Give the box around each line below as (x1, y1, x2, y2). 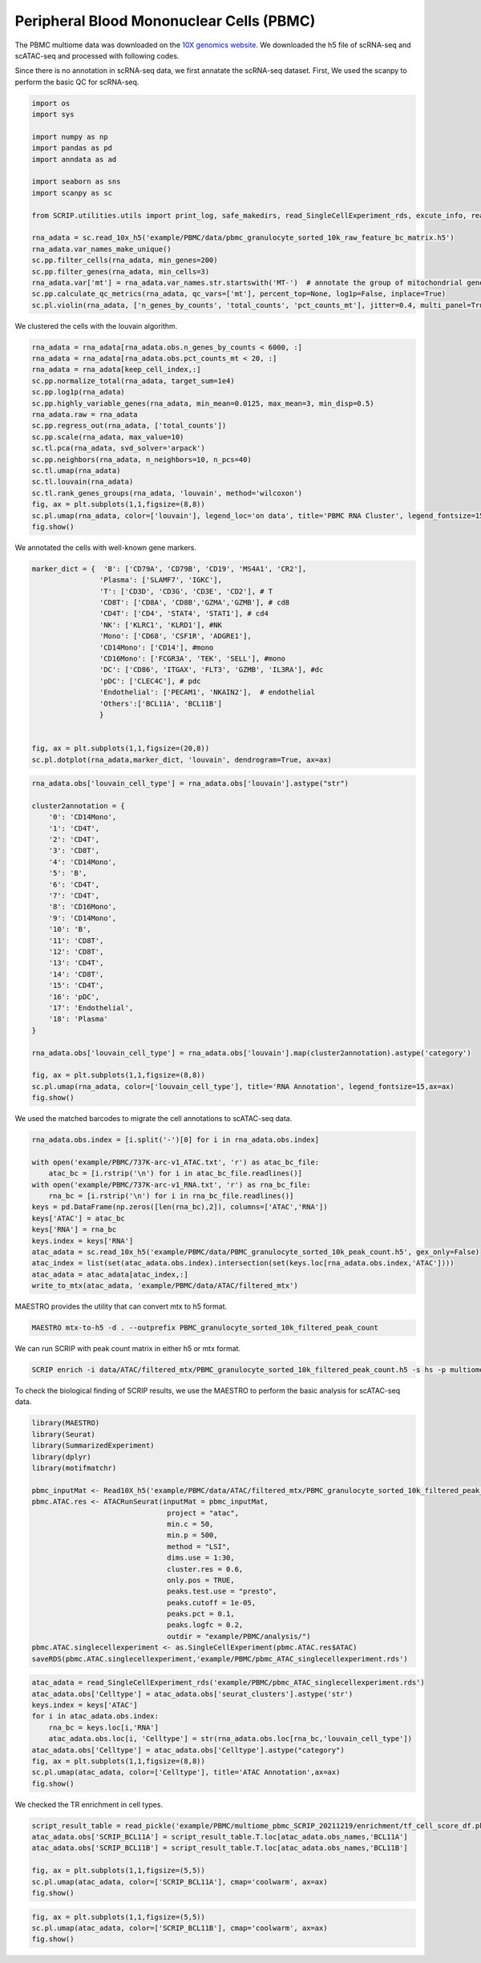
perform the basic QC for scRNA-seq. (14, 77, 139, 87)
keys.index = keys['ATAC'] (31, 1700, 138, 1710)
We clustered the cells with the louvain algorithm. (14, 321, 178, 330)
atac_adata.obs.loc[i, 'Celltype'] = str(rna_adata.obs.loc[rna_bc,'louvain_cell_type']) (48, 1734, 413, 1743)
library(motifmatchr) (31, 1463, 117, 1472)
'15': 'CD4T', (48, 981, 104, 990)
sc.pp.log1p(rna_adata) (31, 387, 126, 397)
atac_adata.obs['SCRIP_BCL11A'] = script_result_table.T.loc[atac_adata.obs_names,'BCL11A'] (31, 1832, 408, 1842)
